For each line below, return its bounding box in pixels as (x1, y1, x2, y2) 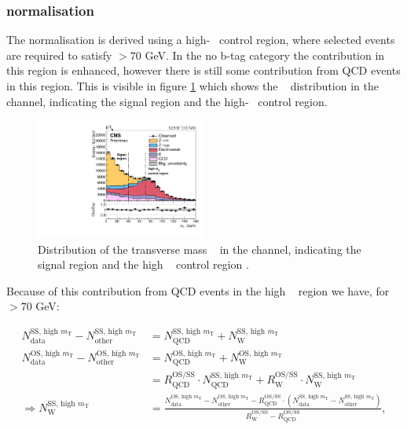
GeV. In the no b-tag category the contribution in (145, 46, 385, 63)
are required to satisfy (6, 46, 112, 63)
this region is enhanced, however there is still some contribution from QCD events (6, 62, 401, 79)
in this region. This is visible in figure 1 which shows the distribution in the (6, 78, 379, 93)
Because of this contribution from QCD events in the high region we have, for (6, 282, 390, 299)
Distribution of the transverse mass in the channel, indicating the (38, 240, 361, 257)
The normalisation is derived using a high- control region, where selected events (6, 31, 395, 48)
